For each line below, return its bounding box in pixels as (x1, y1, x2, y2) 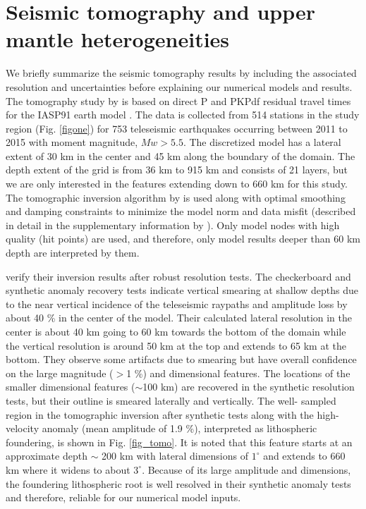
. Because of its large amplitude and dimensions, (142, 462, 351, 477)
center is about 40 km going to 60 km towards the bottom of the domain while (6, 324, 346, 338)
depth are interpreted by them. (6, 245, 140, 260)
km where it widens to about (6, 462, 130, 477)
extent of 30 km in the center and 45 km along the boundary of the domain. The (6, 148, 355, 163)
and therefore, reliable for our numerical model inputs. (6, 490, 241, 505)
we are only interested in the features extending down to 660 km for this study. (6, 176, 348, 191)
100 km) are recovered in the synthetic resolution (142, 379, 355, 394)
